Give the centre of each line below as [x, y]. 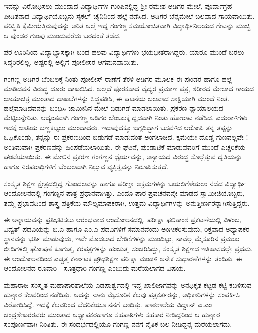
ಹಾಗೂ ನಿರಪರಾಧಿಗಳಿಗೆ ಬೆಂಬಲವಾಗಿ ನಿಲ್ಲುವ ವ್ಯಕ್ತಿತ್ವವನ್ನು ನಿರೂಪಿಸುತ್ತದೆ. [86, 166]
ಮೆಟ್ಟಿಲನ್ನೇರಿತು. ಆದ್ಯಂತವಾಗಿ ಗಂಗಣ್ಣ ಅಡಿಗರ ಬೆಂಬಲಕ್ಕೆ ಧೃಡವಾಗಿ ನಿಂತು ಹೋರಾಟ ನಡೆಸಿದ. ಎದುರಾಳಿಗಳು [126, 117]
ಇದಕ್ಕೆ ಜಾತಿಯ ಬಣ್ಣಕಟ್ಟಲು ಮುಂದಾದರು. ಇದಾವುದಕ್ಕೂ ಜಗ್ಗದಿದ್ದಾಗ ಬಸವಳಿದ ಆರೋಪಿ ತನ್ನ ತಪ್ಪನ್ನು [118, 127]
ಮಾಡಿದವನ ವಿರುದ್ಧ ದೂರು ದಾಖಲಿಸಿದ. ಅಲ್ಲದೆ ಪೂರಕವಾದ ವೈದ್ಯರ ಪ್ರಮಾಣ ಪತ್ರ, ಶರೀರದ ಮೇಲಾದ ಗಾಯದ [129, 88]
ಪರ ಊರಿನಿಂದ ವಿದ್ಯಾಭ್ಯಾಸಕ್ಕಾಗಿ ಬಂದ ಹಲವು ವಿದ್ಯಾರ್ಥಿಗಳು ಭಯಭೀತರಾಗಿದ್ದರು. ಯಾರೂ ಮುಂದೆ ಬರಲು [124, 52]
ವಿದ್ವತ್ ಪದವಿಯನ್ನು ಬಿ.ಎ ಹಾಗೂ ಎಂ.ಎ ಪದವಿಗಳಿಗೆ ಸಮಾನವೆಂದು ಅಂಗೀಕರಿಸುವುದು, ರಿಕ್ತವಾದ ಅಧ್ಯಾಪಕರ [127, 229]
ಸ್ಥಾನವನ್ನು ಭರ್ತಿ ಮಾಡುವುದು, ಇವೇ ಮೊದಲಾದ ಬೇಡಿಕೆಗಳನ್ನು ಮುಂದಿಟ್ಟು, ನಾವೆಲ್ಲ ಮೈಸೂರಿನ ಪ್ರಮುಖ [122, 239]
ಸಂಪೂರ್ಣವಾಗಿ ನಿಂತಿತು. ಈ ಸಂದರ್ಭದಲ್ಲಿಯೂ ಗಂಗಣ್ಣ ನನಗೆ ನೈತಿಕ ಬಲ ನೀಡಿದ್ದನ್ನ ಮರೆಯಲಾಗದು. [118, 324]
